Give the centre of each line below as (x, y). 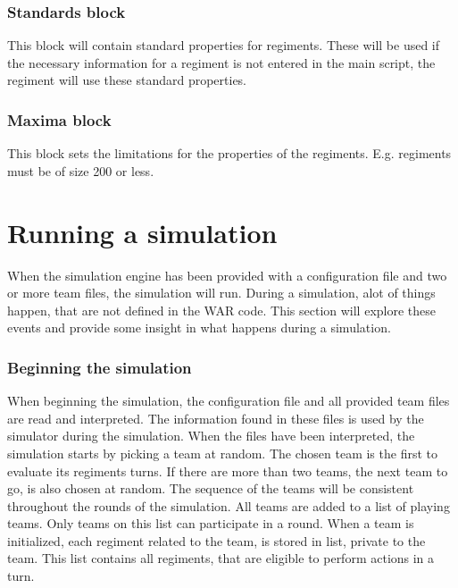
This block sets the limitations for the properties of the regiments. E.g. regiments (229, 153)
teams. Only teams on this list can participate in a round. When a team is (211, 523)
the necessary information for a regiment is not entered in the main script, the (221, 62)
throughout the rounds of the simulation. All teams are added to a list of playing (229, 505)
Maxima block (59, 119)
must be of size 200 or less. (81, 170)
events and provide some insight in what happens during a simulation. (199, 328)
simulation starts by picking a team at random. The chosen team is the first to (222, 453)
